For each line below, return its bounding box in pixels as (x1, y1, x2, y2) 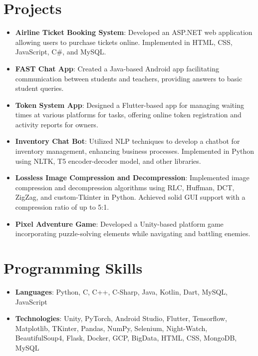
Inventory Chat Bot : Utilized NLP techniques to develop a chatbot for (15, 136, 240, 146)
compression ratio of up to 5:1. (15, 202, 109, 212)
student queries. (15, 83, 64, 93)
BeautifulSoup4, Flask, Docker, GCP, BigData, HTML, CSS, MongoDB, (15, 333, 237, 343)
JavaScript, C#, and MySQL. (15, 46, 106, 57)
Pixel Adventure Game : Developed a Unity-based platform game (15, 218, 224, 229)
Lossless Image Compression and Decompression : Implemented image (15, 172, 250, 183)
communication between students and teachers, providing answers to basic (15, 73, 243, 83)
